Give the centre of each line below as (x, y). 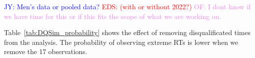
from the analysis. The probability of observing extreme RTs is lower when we (121, 42)
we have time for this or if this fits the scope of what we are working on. (113, 16)
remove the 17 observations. (46, 51)
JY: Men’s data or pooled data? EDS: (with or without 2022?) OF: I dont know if (127, 6)
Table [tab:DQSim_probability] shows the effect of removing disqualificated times (127, 32)
